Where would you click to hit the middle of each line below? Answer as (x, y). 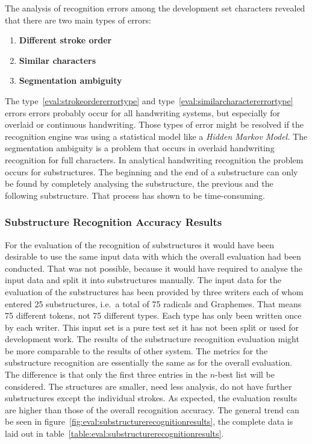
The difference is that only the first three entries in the (106, 374)
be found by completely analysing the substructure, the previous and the (139, 183)
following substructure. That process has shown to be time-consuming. (135, 195)
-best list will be (245, 374)
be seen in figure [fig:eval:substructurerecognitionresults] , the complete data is (149, 421)
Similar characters (58, 60)
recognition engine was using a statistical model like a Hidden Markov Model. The (156, 136)
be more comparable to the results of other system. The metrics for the (136, 350)
